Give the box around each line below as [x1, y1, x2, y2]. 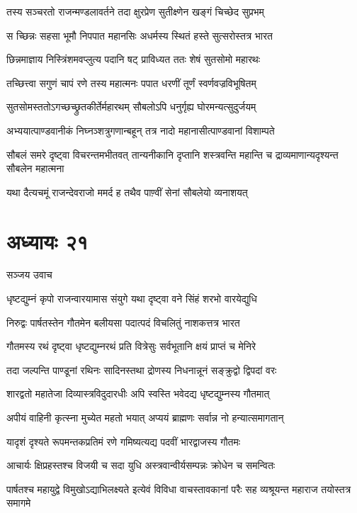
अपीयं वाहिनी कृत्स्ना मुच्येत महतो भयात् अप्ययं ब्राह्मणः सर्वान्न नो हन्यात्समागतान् [6, 410, 284, 425]
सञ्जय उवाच [6, 267, 52, 282]
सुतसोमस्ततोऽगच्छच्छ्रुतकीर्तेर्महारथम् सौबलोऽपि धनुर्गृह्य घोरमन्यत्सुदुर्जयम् [6, 99, 256, 114]
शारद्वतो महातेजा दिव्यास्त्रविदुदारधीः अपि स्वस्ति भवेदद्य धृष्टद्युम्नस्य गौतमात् [6, 386, 270, 401]
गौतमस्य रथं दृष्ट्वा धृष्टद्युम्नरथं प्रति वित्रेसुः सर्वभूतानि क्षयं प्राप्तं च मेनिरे [6, 339, 256, 354]
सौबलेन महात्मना [6, 161, 64, 176]
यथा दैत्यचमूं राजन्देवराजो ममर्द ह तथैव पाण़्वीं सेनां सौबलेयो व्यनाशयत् [6, 184, 248, 199]
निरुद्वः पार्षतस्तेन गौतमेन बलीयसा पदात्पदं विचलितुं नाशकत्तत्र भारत [6, 315, 240, 329]
